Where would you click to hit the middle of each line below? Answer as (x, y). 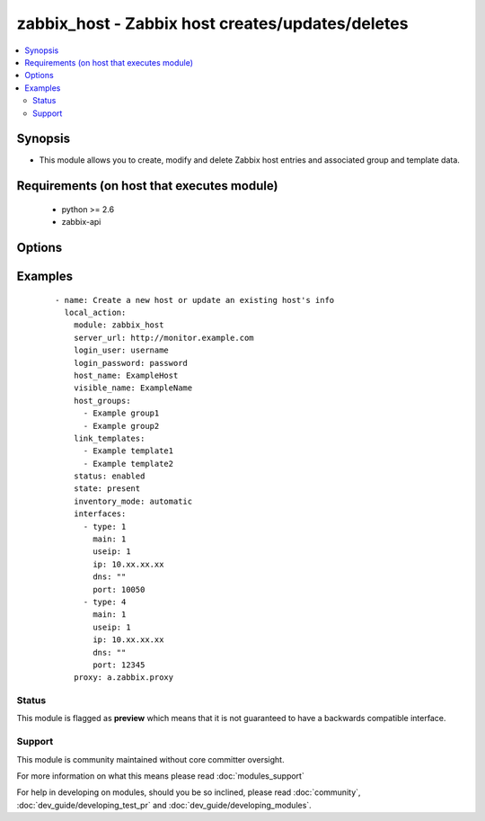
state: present (107, 489)
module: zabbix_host (119, 325)
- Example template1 (128, 451)
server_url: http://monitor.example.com (164, 338)
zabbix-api (81, 222)
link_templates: (109, 438)
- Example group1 (121, 413)
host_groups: (102, 401)
